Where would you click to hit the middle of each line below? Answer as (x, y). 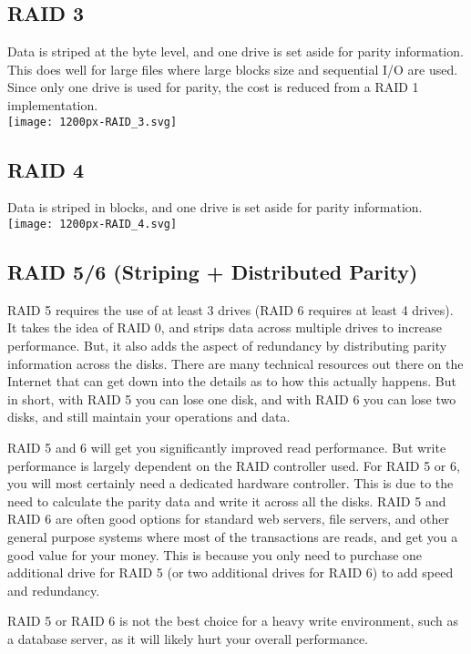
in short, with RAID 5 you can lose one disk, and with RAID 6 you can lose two (232, 399)
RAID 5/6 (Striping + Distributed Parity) (213, 272)
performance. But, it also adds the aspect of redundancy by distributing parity (227, 346)
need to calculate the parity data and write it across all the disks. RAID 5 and (227, 501)
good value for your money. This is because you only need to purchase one (215, 554)
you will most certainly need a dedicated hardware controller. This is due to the (230, 483)
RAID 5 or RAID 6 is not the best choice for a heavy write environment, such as (233, 621)
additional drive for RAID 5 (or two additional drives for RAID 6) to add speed (230, 572)
